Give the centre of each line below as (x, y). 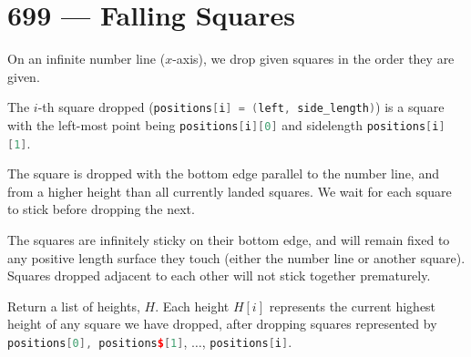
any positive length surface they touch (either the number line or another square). (236, 257)
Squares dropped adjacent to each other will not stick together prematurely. (219, 275)
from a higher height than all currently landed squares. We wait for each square (230, 191)
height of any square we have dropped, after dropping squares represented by (222, 324)
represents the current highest (353, 306)
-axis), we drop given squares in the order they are (313, 59)
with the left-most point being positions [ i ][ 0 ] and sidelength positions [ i (223, 124)
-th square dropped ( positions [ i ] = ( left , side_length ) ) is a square (241, 107)
